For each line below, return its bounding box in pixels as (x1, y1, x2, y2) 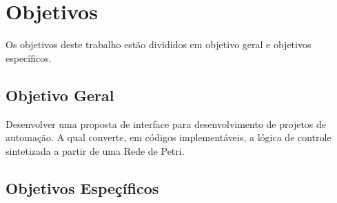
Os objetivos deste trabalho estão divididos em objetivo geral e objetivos (6, 37, 312, 52)
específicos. (6, 50, 52, 65)
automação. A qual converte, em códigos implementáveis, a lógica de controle (6, 130, 331, 145)
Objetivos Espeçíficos (6, 177, 159, 198)
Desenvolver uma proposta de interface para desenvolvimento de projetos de (6, 116, 327, 131)
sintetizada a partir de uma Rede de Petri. (6, 143, 185, 158)
